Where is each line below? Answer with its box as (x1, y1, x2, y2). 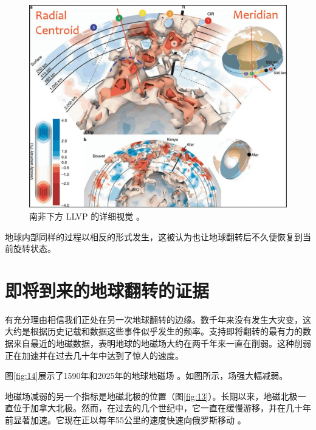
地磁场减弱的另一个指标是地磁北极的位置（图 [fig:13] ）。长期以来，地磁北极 (5, 389, 298, 402)
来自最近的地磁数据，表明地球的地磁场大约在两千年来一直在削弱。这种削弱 (13, 337, 311, 349)
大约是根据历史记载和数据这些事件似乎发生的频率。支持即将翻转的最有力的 (5, 325, 303, 338)
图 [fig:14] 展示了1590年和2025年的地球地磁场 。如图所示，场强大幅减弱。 (5, 369, 288, 382)
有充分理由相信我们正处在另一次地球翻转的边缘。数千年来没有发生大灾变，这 (5, 313, 311, 325)
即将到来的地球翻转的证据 (5, 277, 210, 302)
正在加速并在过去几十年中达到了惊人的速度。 (5, 349, 184, 361)
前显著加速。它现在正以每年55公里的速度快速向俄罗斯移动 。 (5, 413, 246, 426)
